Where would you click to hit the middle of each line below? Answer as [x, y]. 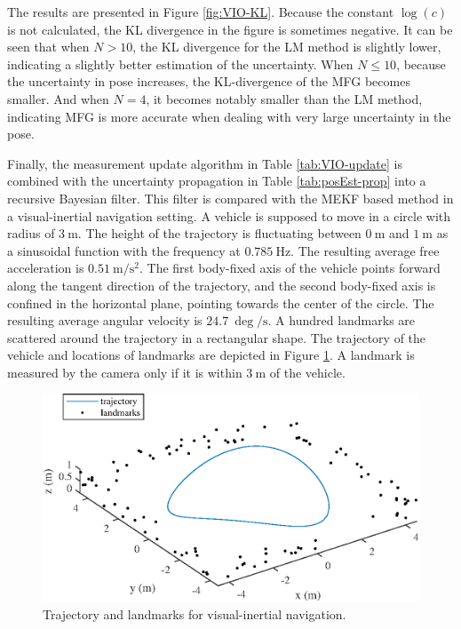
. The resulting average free [365, 250]
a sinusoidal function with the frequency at [124, 250]
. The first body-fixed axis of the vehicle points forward [290, 268]
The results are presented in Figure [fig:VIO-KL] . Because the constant [201, 12]
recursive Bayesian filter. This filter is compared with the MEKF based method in [230, 198]
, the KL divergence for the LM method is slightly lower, [287, 47]
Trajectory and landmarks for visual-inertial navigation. [195, 613]
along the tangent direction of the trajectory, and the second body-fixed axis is [222, 285]
